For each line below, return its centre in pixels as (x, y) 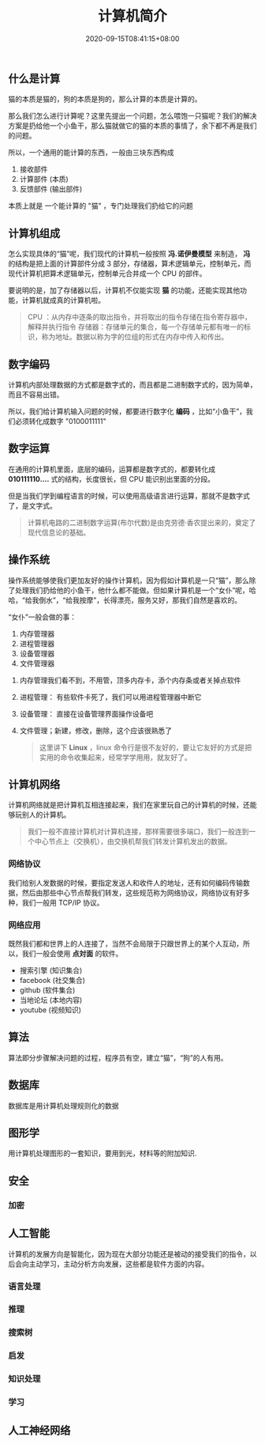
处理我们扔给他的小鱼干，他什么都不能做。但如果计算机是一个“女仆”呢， (132, 590)
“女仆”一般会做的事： (43, 617)
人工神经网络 (39, 1430)
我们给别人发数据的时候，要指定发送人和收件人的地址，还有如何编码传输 (125, 883)
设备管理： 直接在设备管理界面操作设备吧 (86, 713)
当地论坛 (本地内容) (51, 1000)
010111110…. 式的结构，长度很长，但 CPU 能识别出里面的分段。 (112, 478)
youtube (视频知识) (50, 1010)
